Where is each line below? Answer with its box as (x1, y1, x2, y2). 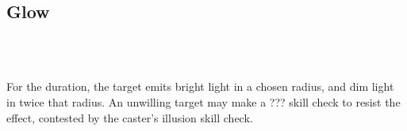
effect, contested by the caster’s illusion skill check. (6, 109, 253, 125)
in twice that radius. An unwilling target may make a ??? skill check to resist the (6, 93, 401, 110)
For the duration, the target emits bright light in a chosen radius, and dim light (6, 78, 394, 95)
